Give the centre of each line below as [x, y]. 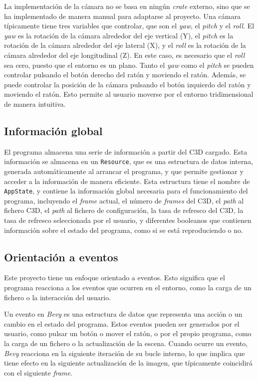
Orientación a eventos [61, 257]
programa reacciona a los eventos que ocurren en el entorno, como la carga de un [128, 287]
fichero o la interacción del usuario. [58, 297]
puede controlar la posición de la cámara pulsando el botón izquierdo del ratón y [128, 84]
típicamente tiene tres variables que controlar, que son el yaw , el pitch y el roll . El [129, 26]
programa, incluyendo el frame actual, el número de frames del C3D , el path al [124, 200]
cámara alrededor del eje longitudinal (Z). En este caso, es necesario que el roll [125, 55]
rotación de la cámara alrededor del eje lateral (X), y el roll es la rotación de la [125, 45]
